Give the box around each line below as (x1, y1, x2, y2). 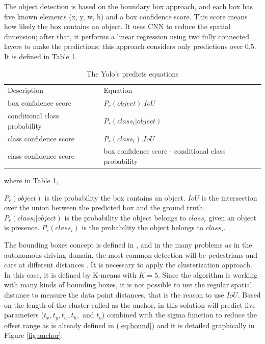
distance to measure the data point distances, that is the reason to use (4, 289, 224, 300)
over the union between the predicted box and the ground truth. (4, 202, 205, 213)
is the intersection (201, 192, 257, 203)
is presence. (4, 222, 40, 233)
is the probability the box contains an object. (44, 192, 185, 203)
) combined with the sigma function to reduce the (101, 309, 257, 320)
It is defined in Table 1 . (4, 51, 77, 61)
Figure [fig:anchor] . (4, 330, 63, 340)
